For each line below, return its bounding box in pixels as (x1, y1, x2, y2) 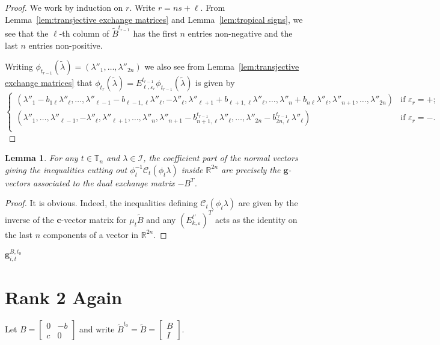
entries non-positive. (28, 38, 103, 51)
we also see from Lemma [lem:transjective (144, 60, 299, 73)
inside (181, 163, 203, 176)
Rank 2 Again (5, 285, 123, 310)
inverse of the (5, 213, 54, 225)
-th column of (59, 26, 109, 39)
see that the (5, 26, 49, 39)
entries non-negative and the (188, 26, 293, 39)
